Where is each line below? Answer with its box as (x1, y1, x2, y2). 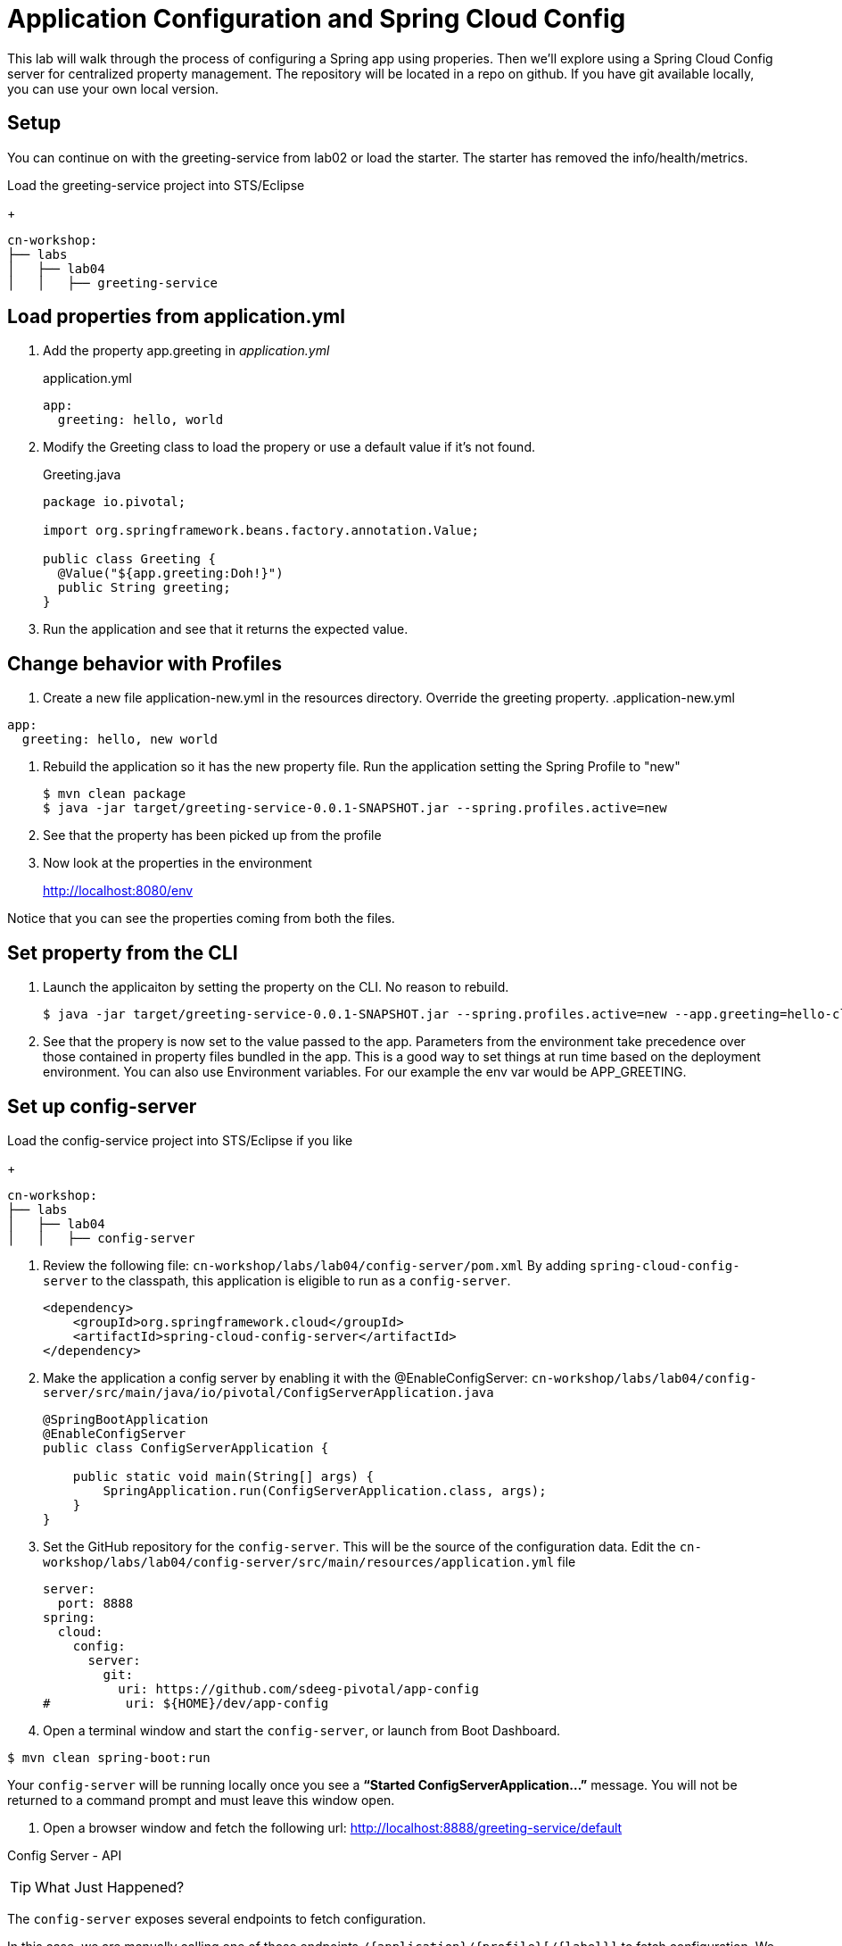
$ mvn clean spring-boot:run (7, 1750, 210, 1765)
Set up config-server (7, 1094, 197, 1118)
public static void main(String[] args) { (72, 1468, 374, 1484)
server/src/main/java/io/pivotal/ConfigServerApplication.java (43, 1385, 494, 1400)
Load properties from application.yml (7, 305, 345, 328)
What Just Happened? (35, 1877, 185, 1896)
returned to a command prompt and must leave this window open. (7, 1792, 395, 1808)
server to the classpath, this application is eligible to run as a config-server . (43, 1272, 511, 1288)
